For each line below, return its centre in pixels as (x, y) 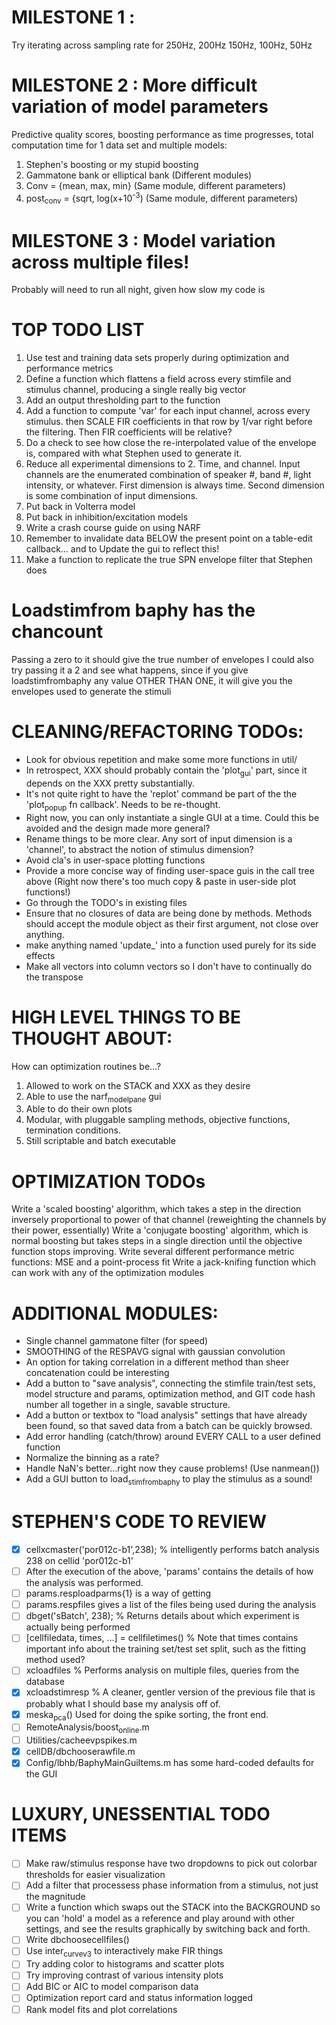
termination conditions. (73, 1130)
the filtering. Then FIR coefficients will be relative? (129, 432)
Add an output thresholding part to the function (123, 400)
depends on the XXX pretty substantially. (110, 783)
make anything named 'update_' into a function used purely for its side (171, 945)
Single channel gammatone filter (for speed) (117, 1341)
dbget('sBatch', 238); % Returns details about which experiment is (162, 1616)
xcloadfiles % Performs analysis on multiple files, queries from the (162, 1670)
